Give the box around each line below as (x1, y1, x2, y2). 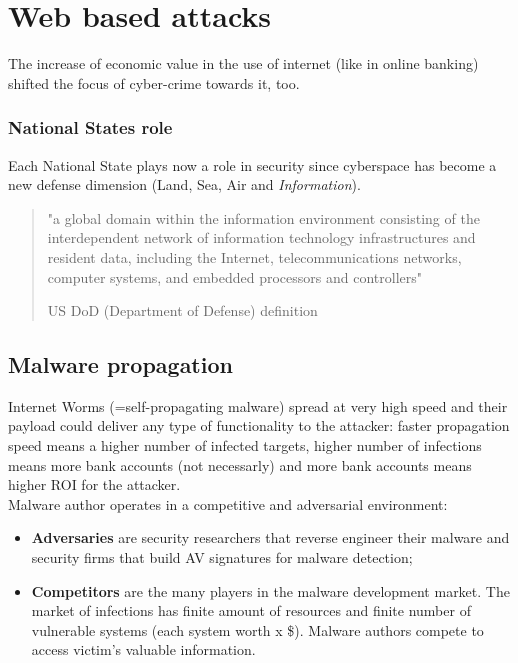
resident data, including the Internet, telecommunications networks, (47, 246, 462, 267)
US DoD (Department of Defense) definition (47, 300, 318, 321)
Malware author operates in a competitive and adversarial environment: (8, 493, 448, 514)
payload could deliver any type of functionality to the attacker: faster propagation (8, 415, 510, 436)
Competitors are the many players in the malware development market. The (31, 580, 510, 601)
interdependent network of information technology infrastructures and (47, 227, 476, 248)
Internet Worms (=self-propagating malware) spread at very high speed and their (8, 395, 508, 416)
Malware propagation (8, 349, 233, 380)
